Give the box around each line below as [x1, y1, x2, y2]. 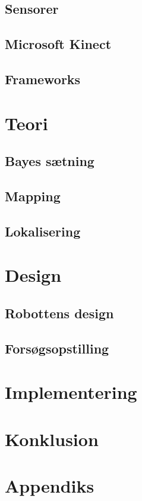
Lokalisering [5, 222, 81, 240]
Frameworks [5, 69, 81, 88]
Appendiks [5, 473, 94, 497]
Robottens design [5, 303, 114, 322]
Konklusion [5, 426, 99, 451]
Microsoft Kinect [5, 35, 112, 53]
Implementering [5, 380, 137, 404]
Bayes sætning [5, 152, 94, 170]
